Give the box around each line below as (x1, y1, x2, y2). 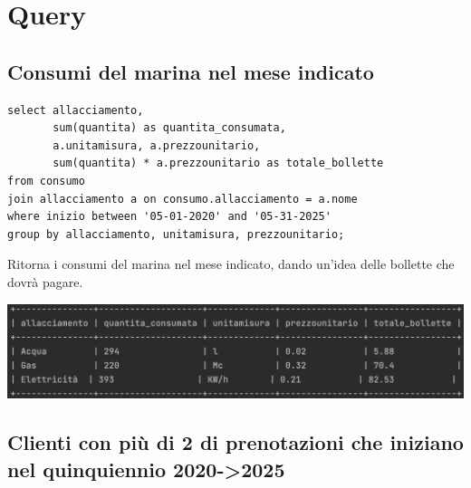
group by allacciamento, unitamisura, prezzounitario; (7, 227, 345, 241)
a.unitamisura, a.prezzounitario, (53, 139, 261, 152)
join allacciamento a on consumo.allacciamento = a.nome (7, 192, 358, 206)
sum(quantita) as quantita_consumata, (53, 121, 286, 135)
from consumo (7, 174, 85, 187)
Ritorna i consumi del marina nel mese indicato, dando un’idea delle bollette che (7, 254, 455, 273)
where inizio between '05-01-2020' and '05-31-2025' (7, 210, 332, 224)
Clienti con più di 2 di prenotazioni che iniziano (7, 428, 464, 456)
